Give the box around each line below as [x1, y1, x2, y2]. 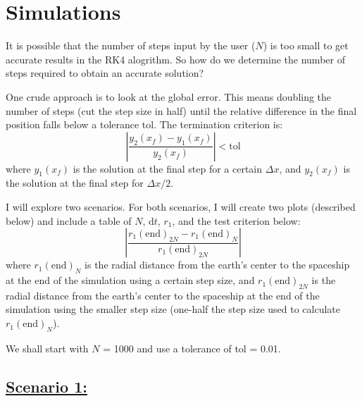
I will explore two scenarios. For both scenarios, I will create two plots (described [6, 199, 356, 214]
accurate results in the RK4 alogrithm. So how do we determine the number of [6, 51, 345, 66]
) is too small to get [263, 38, 349, 53]
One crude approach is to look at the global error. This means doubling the [6, 89, 332, 104]
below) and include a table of [6, 213, 132, 228]
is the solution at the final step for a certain [73, 161, 263, 175]
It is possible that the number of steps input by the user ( [6, 38, 256, 53]
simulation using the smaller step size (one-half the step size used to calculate [6, 302, 341, 316]
